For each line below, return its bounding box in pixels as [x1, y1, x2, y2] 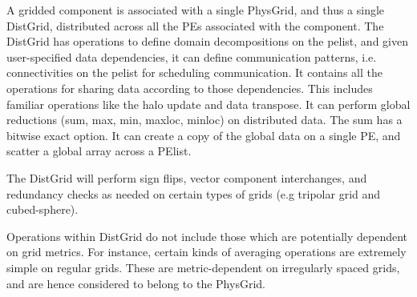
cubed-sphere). [6, 201, 79, 218]
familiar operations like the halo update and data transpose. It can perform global [6, 95, 411, 112]
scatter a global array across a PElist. [6, 142, 192, 159]
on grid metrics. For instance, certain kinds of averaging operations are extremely [6, 243, 407, 260]
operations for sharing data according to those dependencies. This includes [6, 79, 373, 96]
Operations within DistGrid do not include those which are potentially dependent [6, 227, 408, 244]
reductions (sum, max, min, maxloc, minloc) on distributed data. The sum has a [6, 111, 403, 128]
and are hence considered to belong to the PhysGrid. [6, 275, 265, 291]
